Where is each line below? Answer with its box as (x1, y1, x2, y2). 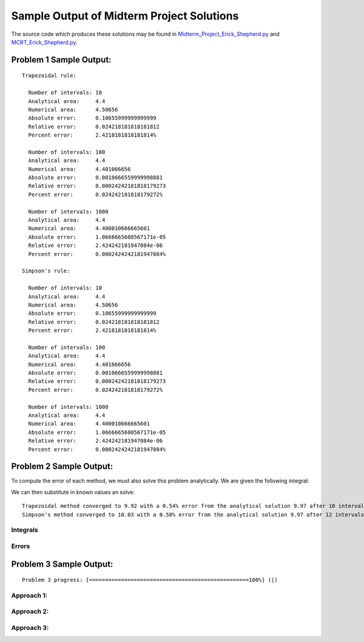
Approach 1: (11, 591, 48, 600)
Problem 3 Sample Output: (11, 559, 113, 569)
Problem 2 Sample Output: (11, 461, 113, 471)
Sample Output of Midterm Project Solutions (11, 9, 239, 22)
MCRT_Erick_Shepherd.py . (11, 38, 78, 46)
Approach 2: (11, 607, 49, 616)
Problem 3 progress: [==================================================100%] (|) (22, 576, 278, 584)
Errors (11, 542, 30, 550)
